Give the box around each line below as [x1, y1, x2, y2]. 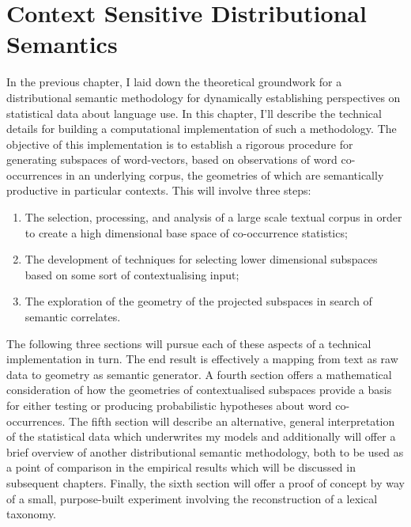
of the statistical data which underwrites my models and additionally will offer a [6, 428, 396, 445]
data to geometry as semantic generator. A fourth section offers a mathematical [6, 366, 392, 382]
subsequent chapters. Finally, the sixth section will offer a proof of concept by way [6, 474, 405, 491]
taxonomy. [6, 506, 57, 522]
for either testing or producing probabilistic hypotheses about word [6, 397, 332, 413]
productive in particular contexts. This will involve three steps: [6, 182, 311, 199]
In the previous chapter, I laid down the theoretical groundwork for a [6, 74, 342, 90]
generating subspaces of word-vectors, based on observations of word [6, 151, 337, 168]
